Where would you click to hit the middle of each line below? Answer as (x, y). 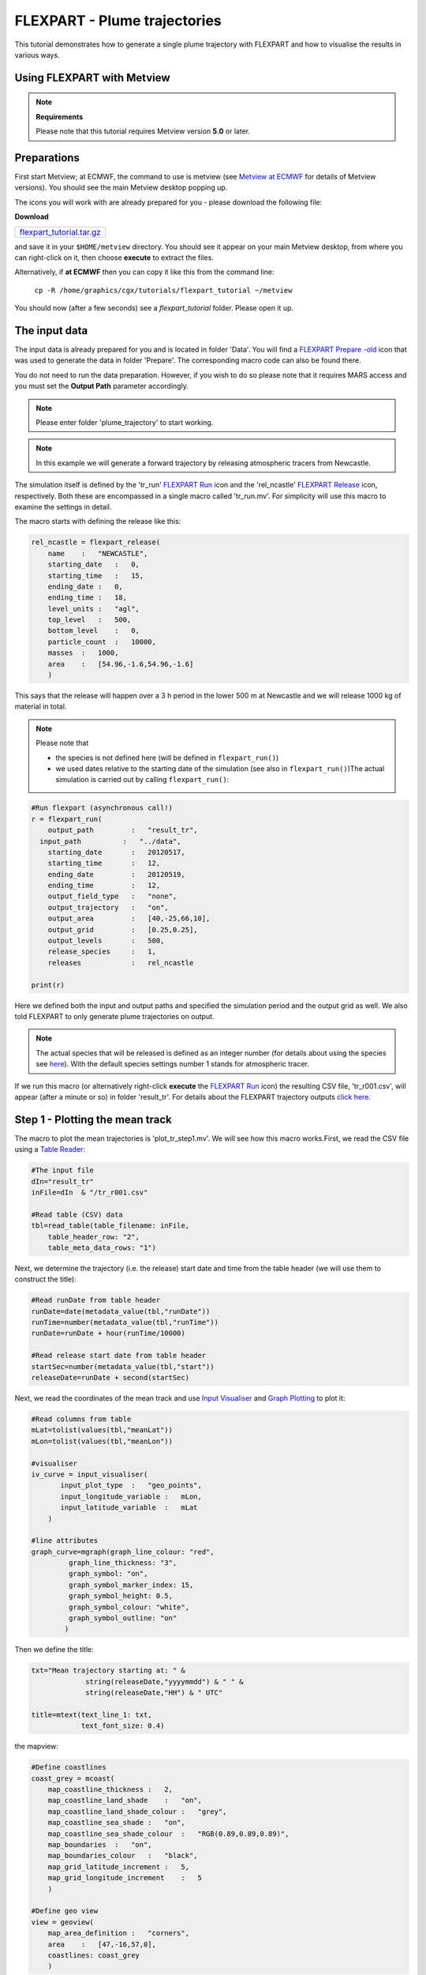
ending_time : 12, (104, 886)
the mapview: (37, 1747)
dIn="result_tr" (63, 1181)
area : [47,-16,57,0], (102, 1944)
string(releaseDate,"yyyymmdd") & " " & (164, 1682)
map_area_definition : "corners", (118, 1933)
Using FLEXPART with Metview (92, 78)
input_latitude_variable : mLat (129, 1508)
